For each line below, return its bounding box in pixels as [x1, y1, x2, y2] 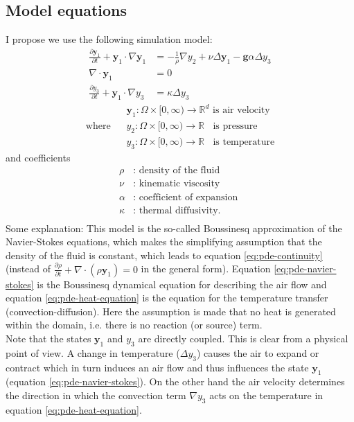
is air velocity [213, 105, 270, 116]
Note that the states [6, 331, 91, 346]
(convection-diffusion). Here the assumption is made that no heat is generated [6, 304, 336, 318]
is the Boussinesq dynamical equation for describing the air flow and [37, 276, 327, 291]
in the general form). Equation [141, 261, 271, 276]
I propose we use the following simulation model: [6, 32, 213, 46]
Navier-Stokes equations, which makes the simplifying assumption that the [6, 234, 322, 249]
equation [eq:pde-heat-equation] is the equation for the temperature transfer [6, 290, 328, 305]
